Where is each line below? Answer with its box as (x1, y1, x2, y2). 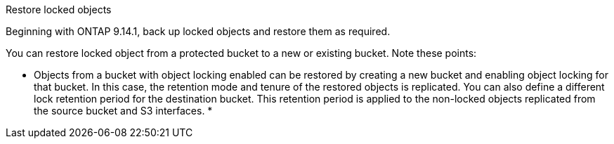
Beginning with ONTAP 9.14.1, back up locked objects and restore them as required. (6, 25, 391, 37)
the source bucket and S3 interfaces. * (34, 105, 213, 117)
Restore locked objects (6, 4, 112, 15)
